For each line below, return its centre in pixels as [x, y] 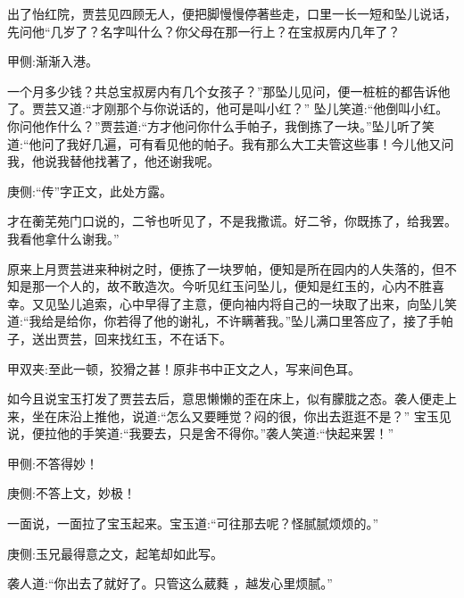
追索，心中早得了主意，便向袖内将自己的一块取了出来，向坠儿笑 [269, 303]
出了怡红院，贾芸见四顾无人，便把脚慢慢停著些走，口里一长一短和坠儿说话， [232, 13]
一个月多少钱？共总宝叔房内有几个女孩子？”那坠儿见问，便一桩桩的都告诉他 [229, 91]
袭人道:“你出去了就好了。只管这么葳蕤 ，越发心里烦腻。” [170, 583]
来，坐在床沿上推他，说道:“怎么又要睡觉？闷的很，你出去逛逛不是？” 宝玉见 [229, 415]
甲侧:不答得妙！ [53, 463]
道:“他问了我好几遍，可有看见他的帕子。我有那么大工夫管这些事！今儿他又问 [231, 143]
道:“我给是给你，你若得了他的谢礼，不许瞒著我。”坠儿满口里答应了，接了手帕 [231, 321]
